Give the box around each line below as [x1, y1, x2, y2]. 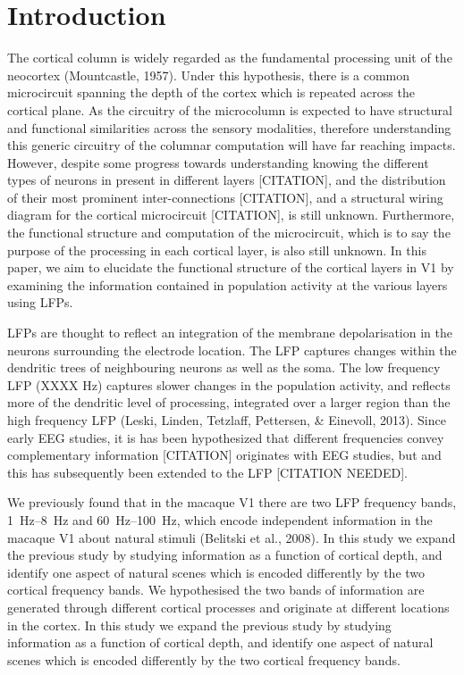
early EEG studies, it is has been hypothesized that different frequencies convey [7, 428, 444, 446]
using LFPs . [7, 293, 73, 312]
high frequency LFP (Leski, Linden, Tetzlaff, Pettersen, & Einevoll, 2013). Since [7, 411, 446, 429]
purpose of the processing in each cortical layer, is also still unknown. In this [7, 240, 426, 259]
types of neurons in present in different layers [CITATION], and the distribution [7, 171, 446, 189]
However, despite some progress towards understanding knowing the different [7, 153, 429, 171]
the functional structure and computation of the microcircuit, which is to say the [7, 223, 451, 242]
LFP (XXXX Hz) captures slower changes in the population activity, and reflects [7, 375, 451, 394]
